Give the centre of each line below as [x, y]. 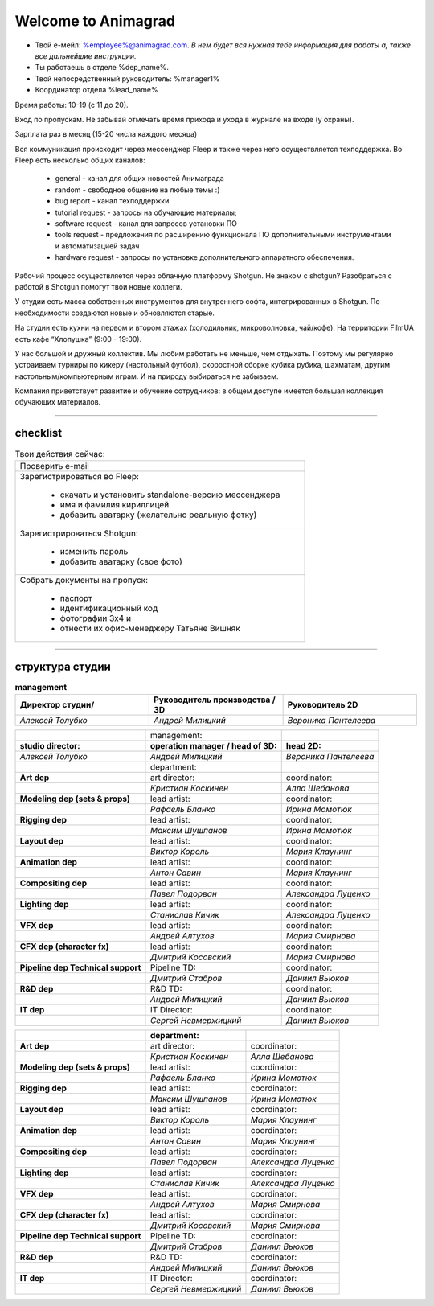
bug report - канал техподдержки [112, 201]
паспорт [76, 598]
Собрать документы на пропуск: [84, 580]
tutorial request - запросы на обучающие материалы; [146, 212]
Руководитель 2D [323, 704]
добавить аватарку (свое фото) [121, 561]
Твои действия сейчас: [60, 454]
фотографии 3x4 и [96, 618]
